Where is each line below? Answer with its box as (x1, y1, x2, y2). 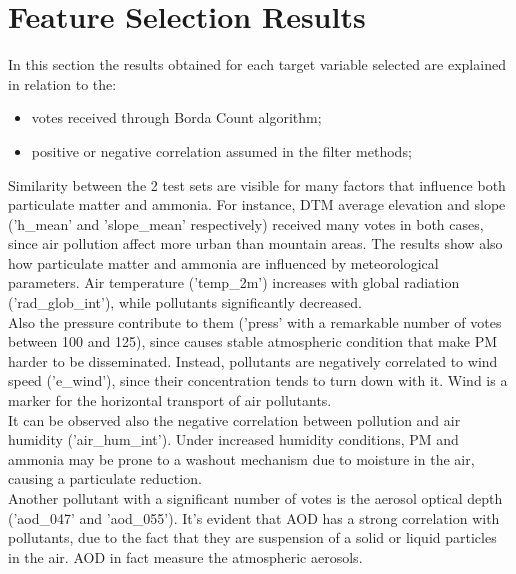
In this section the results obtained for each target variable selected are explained (8, 54, 506, 75)
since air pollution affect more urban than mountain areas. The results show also (8, 233, 503, 254)
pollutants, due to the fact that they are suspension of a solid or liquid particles (8, 527, 497, 548)
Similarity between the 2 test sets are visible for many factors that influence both (8, 174, 506, 195)
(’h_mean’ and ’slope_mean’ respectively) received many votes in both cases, (8, 213, 484, 234)
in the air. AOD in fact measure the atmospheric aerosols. (8, 546, 363, 567)
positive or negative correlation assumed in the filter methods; (31, 140, 412, 161)
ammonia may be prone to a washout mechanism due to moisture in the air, (8, 448, 475, 469)
